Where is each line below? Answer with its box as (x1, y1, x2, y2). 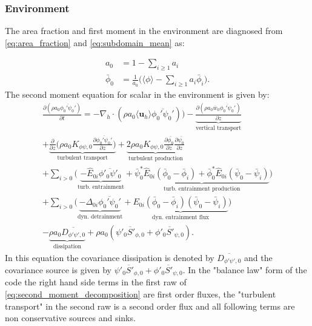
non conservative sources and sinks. (5, 311, 136, 324)
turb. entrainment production (164, 186, 241, 192)
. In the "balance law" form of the (182, 263, 307, 276)
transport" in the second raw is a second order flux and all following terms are (5, 299, 295, 312)
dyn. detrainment (77, 213, 123, 220)
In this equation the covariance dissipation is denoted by (5, 251, 214, 263)
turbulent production (128, 155, 183, 162)
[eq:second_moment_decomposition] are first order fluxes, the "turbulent (5, 288, 276, 301)
